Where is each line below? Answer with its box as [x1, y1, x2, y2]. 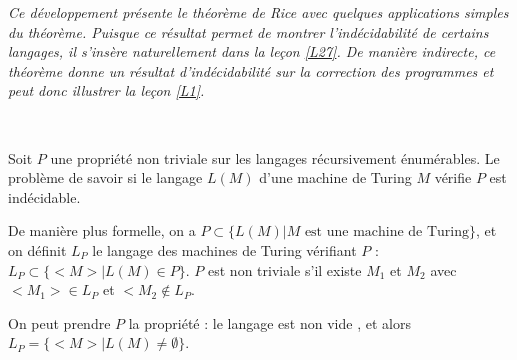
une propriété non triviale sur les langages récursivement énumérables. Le [50, 147, 500, 168]
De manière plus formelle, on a [8, 220, 196, 241]
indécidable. [8, 186, 81, 207]
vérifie [434, 167, 472, 188]
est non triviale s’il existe [208, 259, 362, 280]
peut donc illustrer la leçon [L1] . [8, 80, 205, 101]
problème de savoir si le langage [8, 167, 203, 188]
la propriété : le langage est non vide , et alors [128, 312, 411, 333]
